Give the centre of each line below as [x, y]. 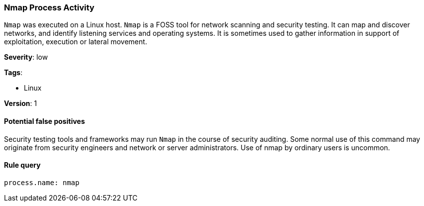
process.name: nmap [42, 182]
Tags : [13, 73]
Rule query [22, 165]
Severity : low [26, 57]
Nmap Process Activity [49, 7]
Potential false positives [44, 121]
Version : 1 [21, 103]
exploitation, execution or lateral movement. [76, 42]
